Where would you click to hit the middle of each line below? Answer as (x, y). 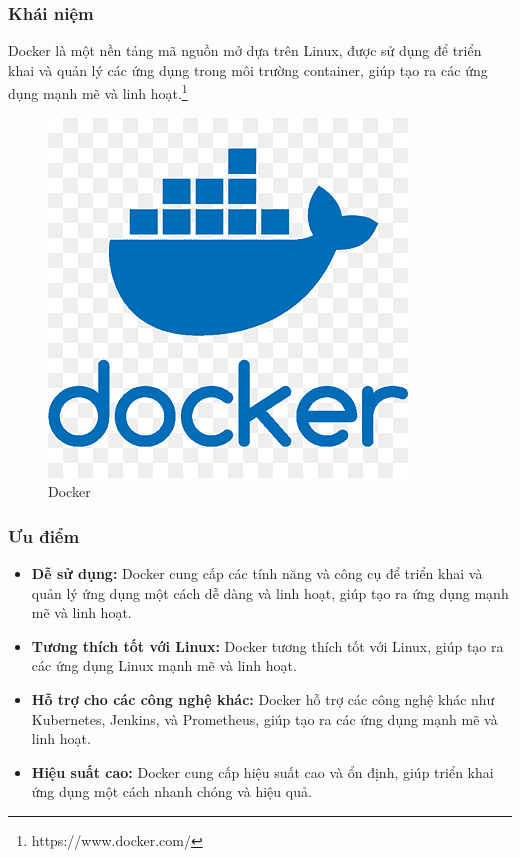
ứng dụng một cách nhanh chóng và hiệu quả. (171, 791)
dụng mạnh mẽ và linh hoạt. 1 (98, 92)
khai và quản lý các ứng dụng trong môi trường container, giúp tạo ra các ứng (248, 69)
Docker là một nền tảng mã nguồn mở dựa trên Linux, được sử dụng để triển (245, 50)
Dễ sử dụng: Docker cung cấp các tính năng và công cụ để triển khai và (257, 573)
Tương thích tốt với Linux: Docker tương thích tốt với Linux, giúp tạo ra (267, 645)
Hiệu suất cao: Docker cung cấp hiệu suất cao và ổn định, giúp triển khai (262, 771)
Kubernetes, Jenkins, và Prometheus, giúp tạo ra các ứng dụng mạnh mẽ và (264, 718)
